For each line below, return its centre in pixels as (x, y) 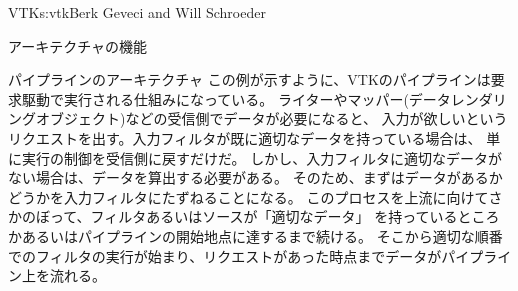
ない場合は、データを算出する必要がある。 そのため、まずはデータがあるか (255, 177)
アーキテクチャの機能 (78, 45)
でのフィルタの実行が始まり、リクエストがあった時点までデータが (225, 255)
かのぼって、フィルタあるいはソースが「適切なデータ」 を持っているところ (254, 216)
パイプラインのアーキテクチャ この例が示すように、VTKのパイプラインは (249, 79)
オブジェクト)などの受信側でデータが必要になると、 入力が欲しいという (271, 118)
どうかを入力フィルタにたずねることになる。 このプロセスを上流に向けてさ (255, 196)
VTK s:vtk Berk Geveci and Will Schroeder (137, 12)
